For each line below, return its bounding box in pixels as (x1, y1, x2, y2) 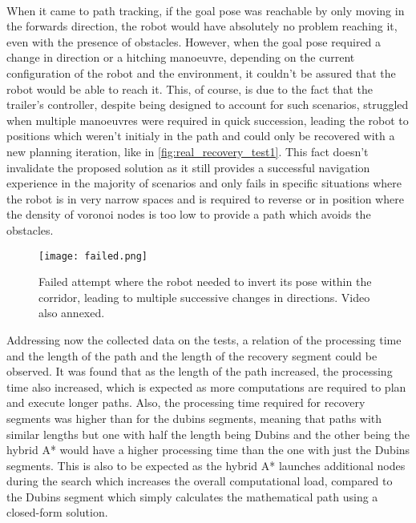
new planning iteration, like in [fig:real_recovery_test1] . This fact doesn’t (6, 143, 369, 159)
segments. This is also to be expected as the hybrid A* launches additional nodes (6, 457, 406, 473)
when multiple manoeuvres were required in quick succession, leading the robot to (6, 111, 409, 128)
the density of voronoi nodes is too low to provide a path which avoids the (6, 206, 371, 223)
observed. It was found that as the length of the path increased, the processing (6, 363, 393, 380)
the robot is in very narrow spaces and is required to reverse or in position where (6, 190, 404, 207)
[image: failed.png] (38, 250, 148, 262)
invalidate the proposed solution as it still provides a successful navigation (6, 159, 370, 175)
